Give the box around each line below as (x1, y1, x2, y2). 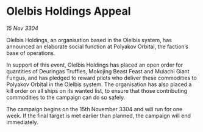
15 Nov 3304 (6, 24, 38, 32)
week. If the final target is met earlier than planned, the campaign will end (6, 112, 191, 119)
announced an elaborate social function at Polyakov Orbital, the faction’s (6, 43, 189, 50)
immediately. (6, 118, 38, 126)
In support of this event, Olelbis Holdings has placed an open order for (6, 61, 183, 68)
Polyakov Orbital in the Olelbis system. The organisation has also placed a (6, 81, 192, 88)
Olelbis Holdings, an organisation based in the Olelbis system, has (6, 36, 172, 43)
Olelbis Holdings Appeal (6, 4, 131, 18)
